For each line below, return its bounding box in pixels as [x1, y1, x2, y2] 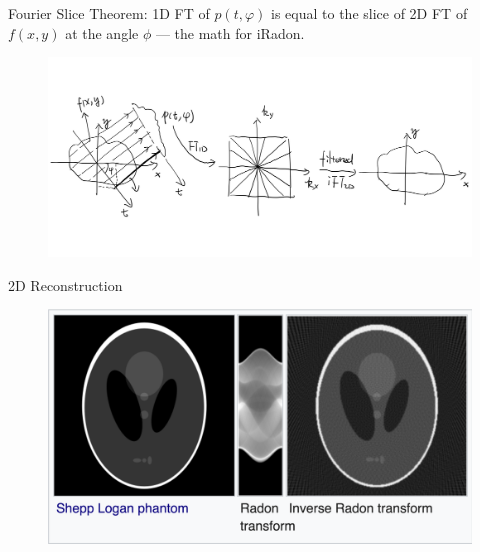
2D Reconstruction [8, 274, 123, 295]
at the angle [65, 22, 139, 43]
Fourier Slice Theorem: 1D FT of [8, 3, 210, 23]
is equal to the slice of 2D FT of [271, 3, 468, 23]
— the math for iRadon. [155, 22, 305, 43]
